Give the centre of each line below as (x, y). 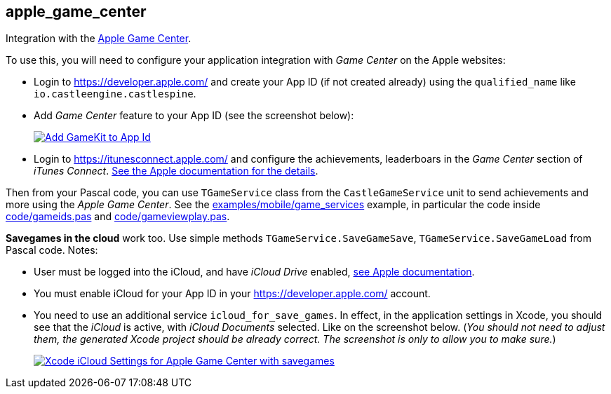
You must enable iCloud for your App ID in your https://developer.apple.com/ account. (232, 294)
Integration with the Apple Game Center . (99, 39)
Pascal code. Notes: (52, 250)
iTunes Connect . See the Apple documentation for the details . (176, 171)
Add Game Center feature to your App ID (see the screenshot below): (194, 116)
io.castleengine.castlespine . (115, 94)
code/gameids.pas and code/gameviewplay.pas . (118, 217)
